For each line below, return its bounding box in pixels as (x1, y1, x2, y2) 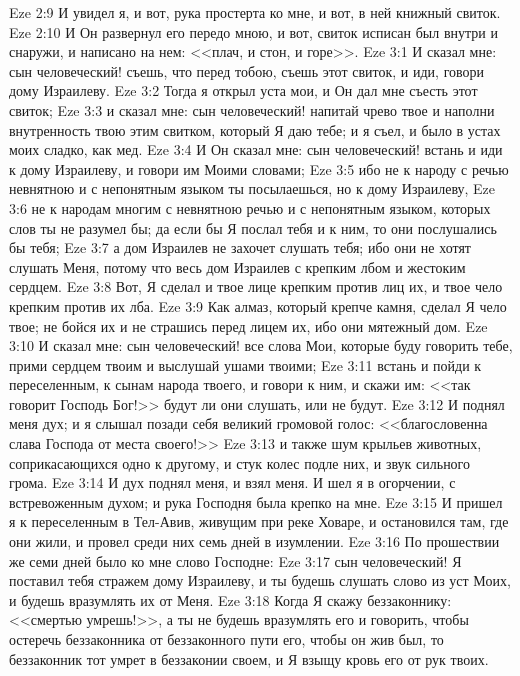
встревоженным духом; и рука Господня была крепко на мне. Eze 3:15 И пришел (9, 491, 503, 512)
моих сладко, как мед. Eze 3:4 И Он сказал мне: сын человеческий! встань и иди (9, 139, 503, 160)
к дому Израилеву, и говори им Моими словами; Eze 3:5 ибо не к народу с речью (9, 158, 509, 179)
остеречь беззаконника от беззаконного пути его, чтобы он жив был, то (9, 629, 444, 649)
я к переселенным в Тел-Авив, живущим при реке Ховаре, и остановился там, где (9, 511, 509, 532)
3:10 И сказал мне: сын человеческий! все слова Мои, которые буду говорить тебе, (9, 335, 513, 356)
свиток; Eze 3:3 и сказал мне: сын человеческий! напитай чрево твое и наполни (9, 99, 495, 120)
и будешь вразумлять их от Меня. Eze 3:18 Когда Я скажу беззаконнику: (9, 589, 452, 610)
